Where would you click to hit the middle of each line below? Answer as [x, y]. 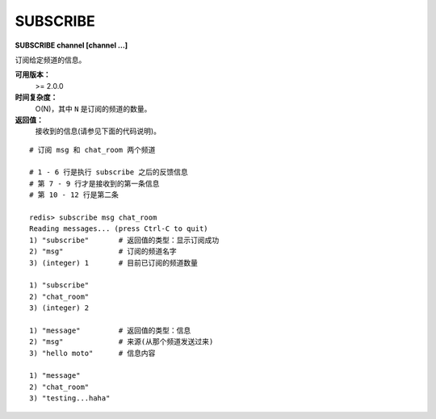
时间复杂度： [36, 98]
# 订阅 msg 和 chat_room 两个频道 [92, 150]
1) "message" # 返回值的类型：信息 [110, 330]
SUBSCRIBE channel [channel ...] [71, 45]
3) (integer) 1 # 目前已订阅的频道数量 [113, 263]
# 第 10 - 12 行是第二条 [74, 195]
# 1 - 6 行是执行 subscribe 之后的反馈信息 [109, 172]
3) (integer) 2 [59, 308]
